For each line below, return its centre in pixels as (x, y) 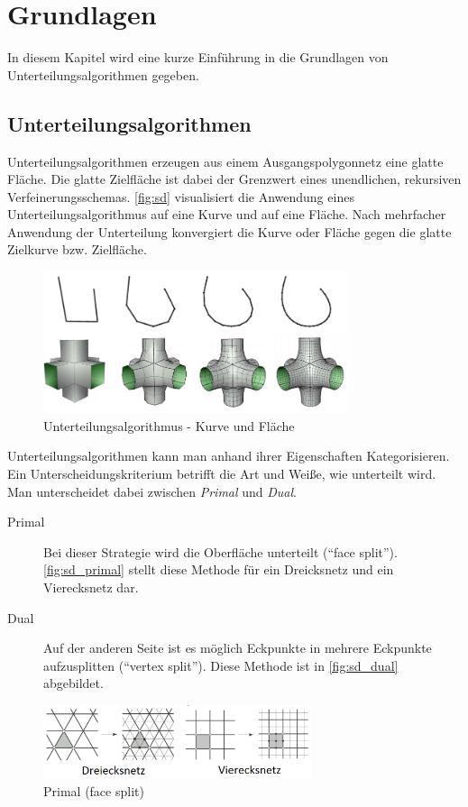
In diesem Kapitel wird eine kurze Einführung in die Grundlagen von (198, 57)
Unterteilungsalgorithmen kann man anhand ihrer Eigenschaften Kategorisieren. (229, 456)
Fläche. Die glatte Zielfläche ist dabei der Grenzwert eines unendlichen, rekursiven (234, 179)
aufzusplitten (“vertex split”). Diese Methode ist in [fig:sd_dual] (221, 665)
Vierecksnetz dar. (91, 587)
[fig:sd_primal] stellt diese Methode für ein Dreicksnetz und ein (219, 569)
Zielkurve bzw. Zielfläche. (77, 249)
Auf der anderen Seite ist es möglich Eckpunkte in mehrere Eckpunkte (238, 648)
